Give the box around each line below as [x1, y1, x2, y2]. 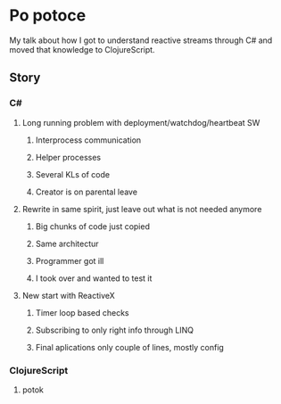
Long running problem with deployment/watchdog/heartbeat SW [21, 117, 260, 128]
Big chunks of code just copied [35, 220, 150, 232]
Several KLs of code [35, 169, 110, 179]
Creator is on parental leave [35, 186, 138, 197]
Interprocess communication [35, 135, 142, 145]
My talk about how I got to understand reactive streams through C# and [9, 35, 273, 45]
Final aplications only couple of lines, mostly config [35, 342, 225, 352]
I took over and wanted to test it [35, 273, 153, 284]
